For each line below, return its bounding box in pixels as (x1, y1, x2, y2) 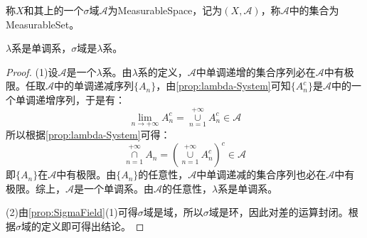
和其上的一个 (23, 3, 84, 17)
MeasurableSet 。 (6, 16, 80, 31)
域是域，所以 (143, 205, 203, 220)
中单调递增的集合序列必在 (196, 64, 316, 79)
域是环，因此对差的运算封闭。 (208, 205, 349, 220)
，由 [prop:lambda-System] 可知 (156, 78, 291, 93)
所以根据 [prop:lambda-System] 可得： (6, 127, 171, 141)
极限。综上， (6, 180, 65, 195)
